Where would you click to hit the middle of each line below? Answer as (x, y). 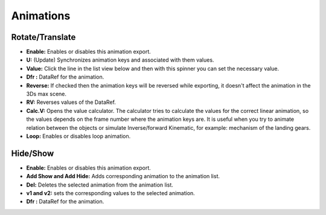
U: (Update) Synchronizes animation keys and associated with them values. (120, 60)
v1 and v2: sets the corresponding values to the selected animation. (111, 193)
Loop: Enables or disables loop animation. (78, 136)
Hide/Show (33, 153)
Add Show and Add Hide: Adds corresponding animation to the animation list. (123, 176)
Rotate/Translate (43, 37)
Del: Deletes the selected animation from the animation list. (100, 185)
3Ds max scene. (46, 94)
